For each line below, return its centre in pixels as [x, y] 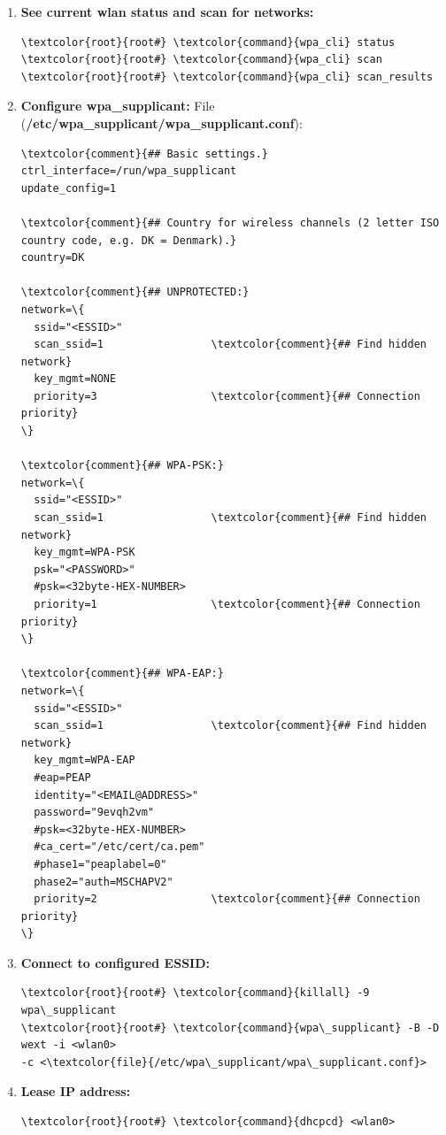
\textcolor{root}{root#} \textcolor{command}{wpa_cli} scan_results [227, 77]
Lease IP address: [76, 1091]
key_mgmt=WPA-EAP [85, 760]
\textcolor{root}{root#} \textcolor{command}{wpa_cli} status [208, 42]
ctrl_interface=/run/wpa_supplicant [129, 171]
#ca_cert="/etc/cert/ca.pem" [119, 847]
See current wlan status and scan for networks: [167, 12]
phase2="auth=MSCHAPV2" [104, 882]
